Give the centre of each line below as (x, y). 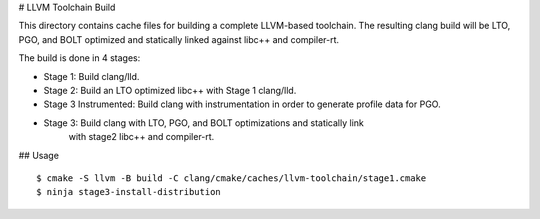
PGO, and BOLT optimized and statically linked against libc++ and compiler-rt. (179, 39)
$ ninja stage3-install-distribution (129, 192)
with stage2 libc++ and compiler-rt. (141, 137)
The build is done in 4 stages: (79, 58)
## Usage (39, 155)
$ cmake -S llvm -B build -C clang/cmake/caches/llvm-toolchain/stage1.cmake (231, 178)
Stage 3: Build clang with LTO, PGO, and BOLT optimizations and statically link (204, 122)
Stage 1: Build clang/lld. (91, 76)
